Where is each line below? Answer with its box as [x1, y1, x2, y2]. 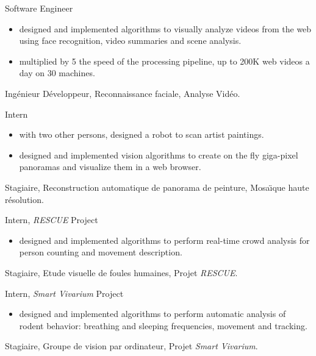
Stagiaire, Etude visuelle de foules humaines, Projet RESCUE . [5, 266, 238, 279]
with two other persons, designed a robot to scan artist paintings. [19, 128, 264, 141]
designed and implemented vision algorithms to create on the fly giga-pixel [19, 148, 298, 161]
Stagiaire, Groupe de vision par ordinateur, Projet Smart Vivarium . [5, 340, 258, 352]
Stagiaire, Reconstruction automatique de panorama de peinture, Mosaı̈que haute [5, 180, 309, 193]
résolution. [5, 193, 44, 205]
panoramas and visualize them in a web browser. [19, 160, 201, 173]
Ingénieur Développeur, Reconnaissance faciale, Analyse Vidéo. [5, 87, 240, 99]
